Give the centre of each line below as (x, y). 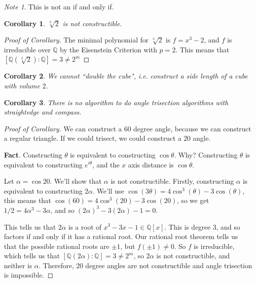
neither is (18, 265)
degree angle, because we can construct (192, 128)
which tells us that (32, 256)
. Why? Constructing (206, 154)
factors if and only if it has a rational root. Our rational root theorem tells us (121, 236)
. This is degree (187, 226)
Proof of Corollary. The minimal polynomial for (76, 40)
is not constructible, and (193, 256)
